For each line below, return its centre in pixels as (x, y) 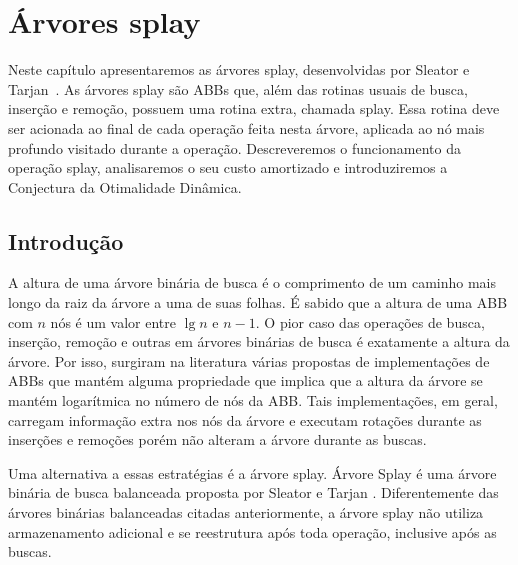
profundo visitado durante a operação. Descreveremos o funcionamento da (234, 147)
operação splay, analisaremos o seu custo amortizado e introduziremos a (228, 167)
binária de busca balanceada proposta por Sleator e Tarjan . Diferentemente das (253, 492)
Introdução (66, 240)
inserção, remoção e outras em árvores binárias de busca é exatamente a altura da (259, 341)
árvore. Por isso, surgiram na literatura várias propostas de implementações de (249, 360)
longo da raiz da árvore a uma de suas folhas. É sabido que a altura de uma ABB (258, 302)
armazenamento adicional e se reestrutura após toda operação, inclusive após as (252, 531)
